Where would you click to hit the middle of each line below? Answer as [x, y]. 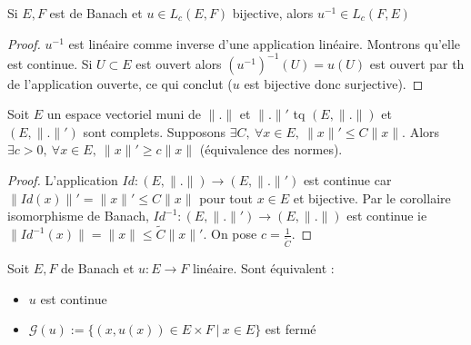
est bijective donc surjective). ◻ [334, 83]
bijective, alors [273, 13]
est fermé [291, 329]
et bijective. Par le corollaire [372, 197]
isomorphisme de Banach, [78, 216]
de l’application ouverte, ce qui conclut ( [120, 83]
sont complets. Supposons [155, 131]
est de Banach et [96, 13]
